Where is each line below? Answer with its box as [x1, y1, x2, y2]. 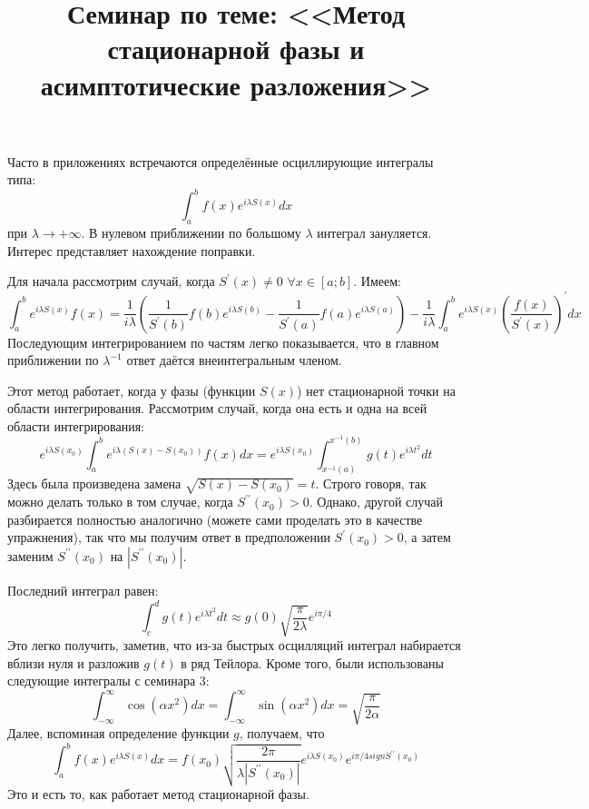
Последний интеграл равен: [7, 580, 159, 599]
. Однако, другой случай [309, 492, 444, 511]
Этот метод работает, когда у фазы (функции [7, 380, 256, 400]
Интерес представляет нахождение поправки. [7, 241, 256, 260]
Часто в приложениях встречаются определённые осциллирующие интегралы [7, 152, 434, 171]
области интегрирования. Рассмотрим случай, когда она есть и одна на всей [7, 399, 427, 418]
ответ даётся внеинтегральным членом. [126, 350, 342, 370]
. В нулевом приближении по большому [81, 223, 301, 242]
